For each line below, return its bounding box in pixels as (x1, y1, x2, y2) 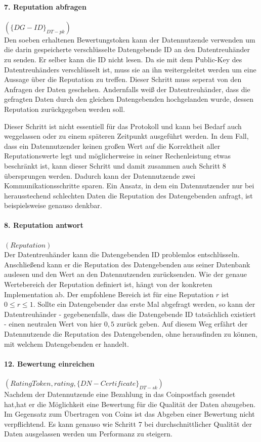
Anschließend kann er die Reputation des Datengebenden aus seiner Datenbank (4, 259, 250, 269)
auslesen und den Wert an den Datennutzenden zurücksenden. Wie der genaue (4, 269, 247, 279)
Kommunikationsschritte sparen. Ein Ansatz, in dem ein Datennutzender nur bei (4, 180, 254, 191)
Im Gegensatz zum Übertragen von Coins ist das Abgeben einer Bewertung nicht (4, 409, 255, 419)
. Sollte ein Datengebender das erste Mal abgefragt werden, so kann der (33, 299, 255, 309)
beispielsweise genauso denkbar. (4, 200, 102, 211)
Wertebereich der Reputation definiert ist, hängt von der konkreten (4, 279, 212, 290)
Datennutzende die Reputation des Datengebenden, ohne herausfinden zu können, (4, 329, 257, 339)
